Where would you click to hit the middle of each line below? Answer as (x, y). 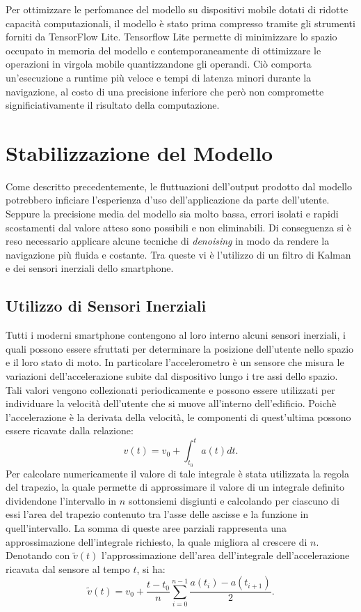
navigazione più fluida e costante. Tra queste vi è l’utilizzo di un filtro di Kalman (178, 254)
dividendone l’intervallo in (61, 500)
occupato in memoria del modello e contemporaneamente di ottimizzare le (163, 50)
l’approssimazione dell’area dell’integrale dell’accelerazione (226, 555)
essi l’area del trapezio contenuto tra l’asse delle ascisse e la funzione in (157, 514)
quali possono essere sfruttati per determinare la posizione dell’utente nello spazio (180, 348)
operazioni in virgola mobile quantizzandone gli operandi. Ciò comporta (159, 64)
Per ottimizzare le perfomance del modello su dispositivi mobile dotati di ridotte (177, 9)
